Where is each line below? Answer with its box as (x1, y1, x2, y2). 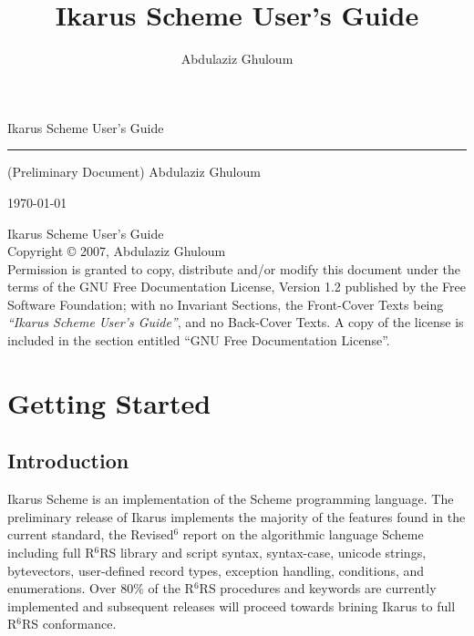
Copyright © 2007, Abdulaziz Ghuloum (7, 241, 226, 261)
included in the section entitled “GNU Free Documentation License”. (7, 331, 390, 350)
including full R (7, 543, 95, 562)
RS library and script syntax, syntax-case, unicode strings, (99, 543, 427, 562)
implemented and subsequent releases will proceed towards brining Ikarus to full (7, 596, 456, 615)
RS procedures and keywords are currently (199, 579, 437, 598)
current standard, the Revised (7, 525, 174, 544)
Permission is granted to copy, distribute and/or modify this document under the (7, 259, 461, 278)
